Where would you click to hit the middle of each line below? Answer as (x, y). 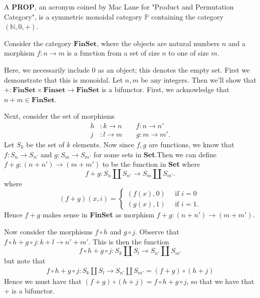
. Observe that (157, 231)
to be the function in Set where (151, 164)
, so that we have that (220, 281)
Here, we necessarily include (47, 69)
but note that (25, 261)
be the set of (45, 144)
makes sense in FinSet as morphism (98, 215)
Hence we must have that (43, 281)
